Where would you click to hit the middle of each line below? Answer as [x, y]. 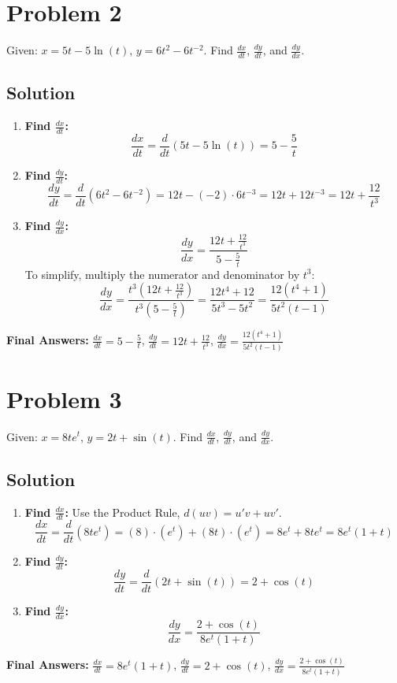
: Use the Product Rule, [122, 512]
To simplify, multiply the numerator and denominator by [162, 274]
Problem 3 [64, 398]
